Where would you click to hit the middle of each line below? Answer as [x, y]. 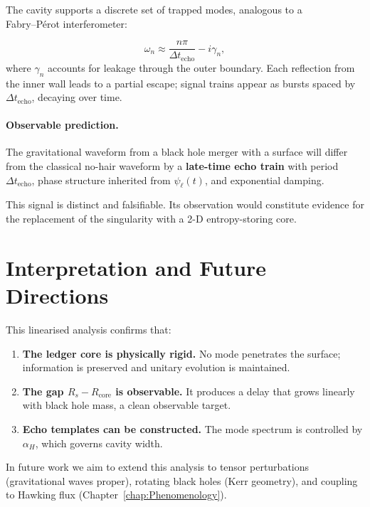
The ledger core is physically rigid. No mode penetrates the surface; [181, 353]
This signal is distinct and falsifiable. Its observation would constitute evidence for [185, 204]
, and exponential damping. [264, 180]
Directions [57, 295]
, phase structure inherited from [101, 180]
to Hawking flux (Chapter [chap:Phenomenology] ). [116, 495]
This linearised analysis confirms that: [89, 329]
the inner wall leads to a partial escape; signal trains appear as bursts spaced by [181, 83]
